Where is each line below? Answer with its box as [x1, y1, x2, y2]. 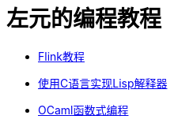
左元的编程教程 [6, 6, 162, 32]
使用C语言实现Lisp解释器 [38, 76, 168, 90]
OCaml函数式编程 [38, 102, 129, 117]
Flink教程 [38, 49, 85, 63]
